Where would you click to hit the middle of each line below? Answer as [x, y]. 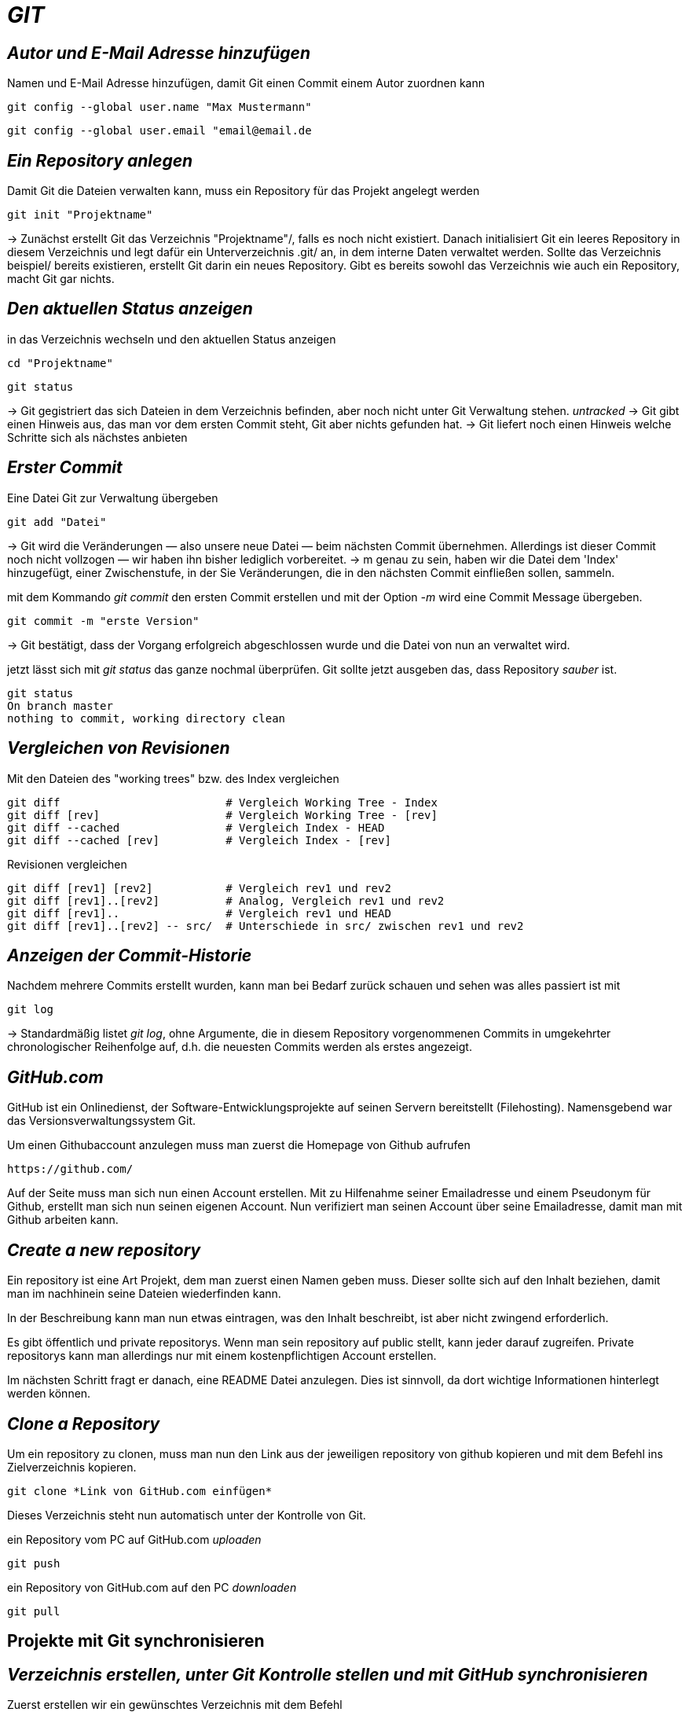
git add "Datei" [57, 522]
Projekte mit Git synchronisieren [136, 1641]
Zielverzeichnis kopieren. [72, 1467]
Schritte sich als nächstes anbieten [97, 437]
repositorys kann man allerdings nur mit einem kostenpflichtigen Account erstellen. [222, 1356]
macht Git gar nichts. [61, 279]
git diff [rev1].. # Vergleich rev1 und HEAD [199, 913]
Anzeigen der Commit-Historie [130, 955]
